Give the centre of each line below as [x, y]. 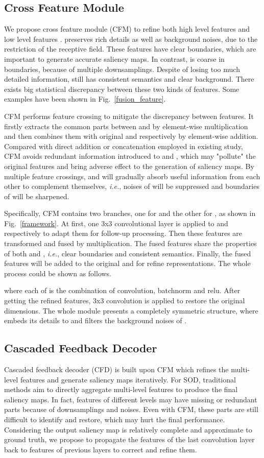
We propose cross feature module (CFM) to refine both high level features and [127, 29]
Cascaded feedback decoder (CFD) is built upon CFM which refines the [116, 369]
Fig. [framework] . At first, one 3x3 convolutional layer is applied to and [116, 223]
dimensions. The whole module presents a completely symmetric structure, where [131, 310]
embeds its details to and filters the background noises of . [95, 320]
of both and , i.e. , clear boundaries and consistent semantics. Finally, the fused [128, 253]
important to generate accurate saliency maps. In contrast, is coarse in [114, 58]
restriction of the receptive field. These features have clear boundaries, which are [130, 49]
